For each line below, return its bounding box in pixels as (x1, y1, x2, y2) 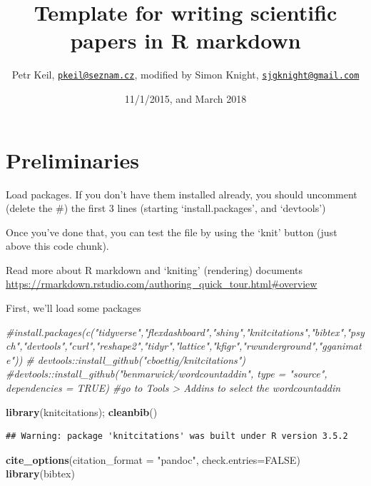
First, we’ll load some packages (6, 300, 141, 315)
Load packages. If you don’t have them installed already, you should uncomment (6, 186, 357, 201)
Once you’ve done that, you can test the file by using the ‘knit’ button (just (6, 224, 337, 239)
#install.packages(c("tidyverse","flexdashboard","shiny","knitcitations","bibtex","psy (6, 324, 365, 339)
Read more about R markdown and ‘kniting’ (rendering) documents (6, 262, 303, 277)
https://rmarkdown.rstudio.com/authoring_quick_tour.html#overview (6, 276, 317, 291)
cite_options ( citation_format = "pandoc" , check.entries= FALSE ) (6, 452, 300, 467)
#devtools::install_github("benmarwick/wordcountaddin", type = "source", (6, 366, 327, 381)
